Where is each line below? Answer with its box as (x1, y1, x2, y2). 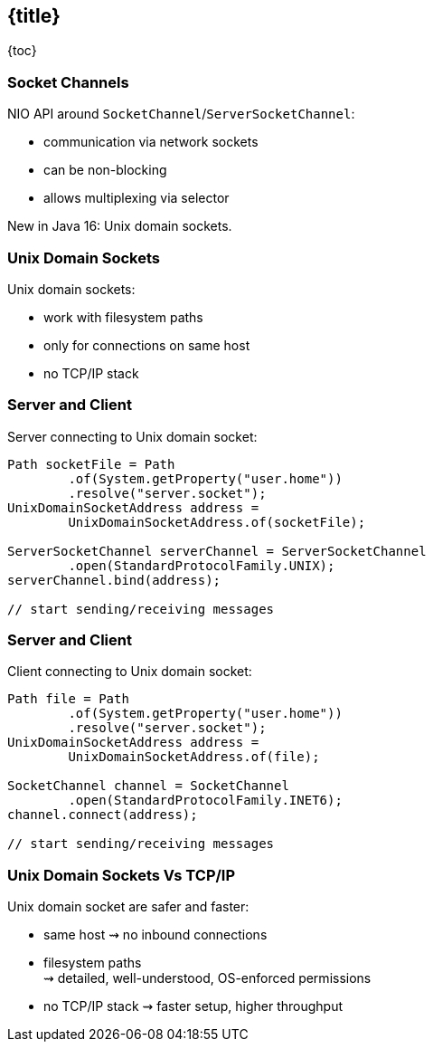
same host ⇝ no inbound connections (43, 927, 268, 943)
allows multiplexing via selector (43, 190, 230, 206)
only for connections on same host (43, 337, 250, 353)
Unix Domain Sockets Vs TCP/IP (7, 865, 236, 884)
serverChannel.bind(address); (7, 572, 221, 587)
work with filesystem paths (43, 309, 203, 325)
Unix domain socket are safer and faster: (7, 899, 249, 915)
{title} (7, 5, 61, 27)
